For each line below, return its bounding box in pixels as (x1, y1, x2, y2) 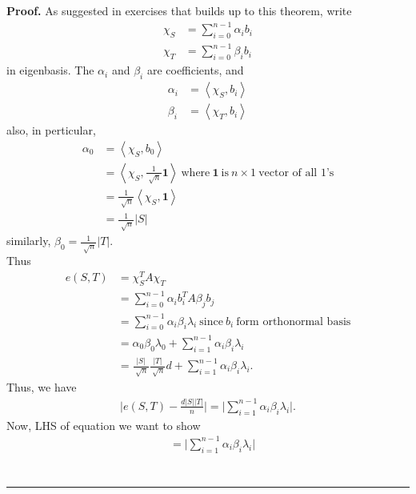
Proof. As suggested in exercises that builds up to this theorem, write (6, 2, 352, 18)
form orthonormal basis (236, 315, 351, 327)
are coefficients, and (146, 62, 244, 78)
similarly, (6, 232, 51, 249)
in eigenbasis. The (6, 62, 94, 78)
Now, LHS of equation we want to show (6, 416, 201, 433)
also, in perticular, (6, 122, 96, 139)
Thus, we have (6, 378, 77, 395)
